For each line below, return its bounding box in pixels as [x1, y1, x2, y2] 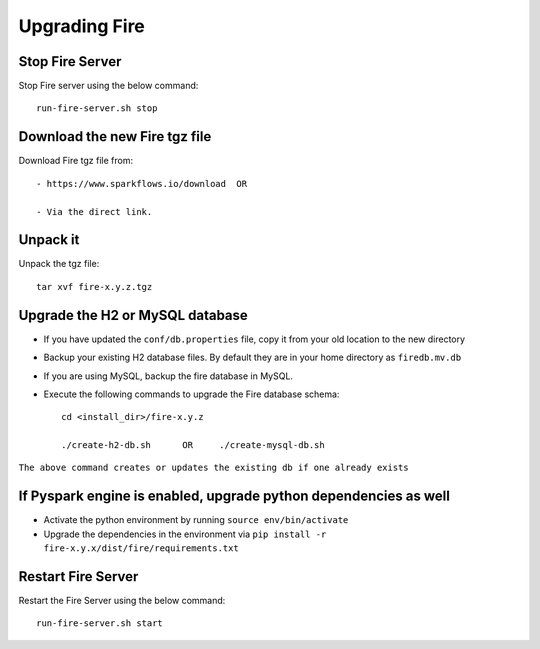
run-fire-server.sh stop [36, 103, 158, 114]
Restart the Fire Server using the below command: [18, 595, 226, 607]
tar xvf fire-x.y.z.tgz [36, 281, 153, 292]
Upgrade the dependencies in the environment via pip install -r [43, 528, 327, 540]
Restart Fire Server [18, 568, 139, 585]
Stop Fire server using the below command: [18, 80, 199, 92]
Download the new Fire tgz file [18, 128, 212, 145]
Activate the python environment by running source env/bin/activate [43, 514, 349, 526]
